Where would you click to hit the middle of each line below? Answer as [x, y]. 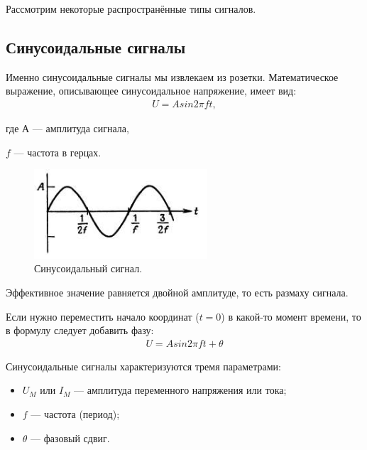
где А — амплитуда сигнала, [67, 128]
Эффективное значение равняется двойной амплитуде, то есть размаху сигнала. [177, 293]
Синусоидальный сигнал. [88, 268]
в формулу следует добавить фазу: [80, 330]
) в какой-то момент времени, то [291, 316]
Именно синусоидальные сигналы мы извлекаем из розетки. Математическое [172, 76]
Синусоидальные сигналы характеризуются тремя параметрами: [143, 366]
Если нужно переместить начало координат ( [103, 316]
